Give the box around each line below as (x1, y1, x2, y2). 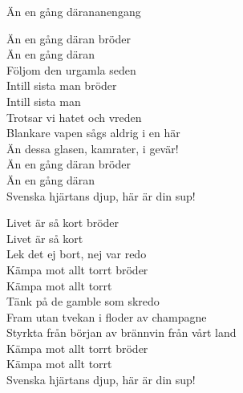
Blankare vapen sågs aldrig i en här (6, 124, 180, 141)
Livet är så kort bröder (6, 214, 119, 231)
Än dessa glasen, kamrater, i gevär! (6, 140, 179, 156)
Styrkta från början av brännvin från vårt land (6, 324, 237, 341)
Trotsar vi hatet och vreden (6, 108, 142, 125)
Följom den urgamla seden (6, 61, 136, 78)
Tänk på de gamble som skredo (6, 293, 160, 310)
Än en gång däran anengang (6, 3, 141, 19)
